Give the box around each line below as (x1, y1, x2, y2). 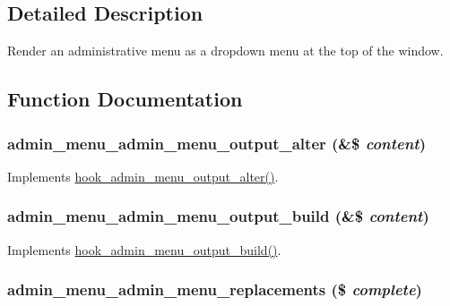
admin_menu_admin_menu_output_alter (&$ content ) (7, 132, 426, 154)
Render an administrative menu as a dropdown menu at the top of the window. (7, 41, 444, 60)
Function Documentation (7, 85, 243, 113)
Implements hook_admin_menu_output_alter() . (7, 166, 279, 185)
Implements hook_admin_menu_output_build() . (7, 240, 281, 259)
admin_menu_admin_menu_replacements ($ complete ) (7, 278, 422, 301)
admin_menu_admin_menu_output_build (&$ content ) (7, 205, 429, 227)
